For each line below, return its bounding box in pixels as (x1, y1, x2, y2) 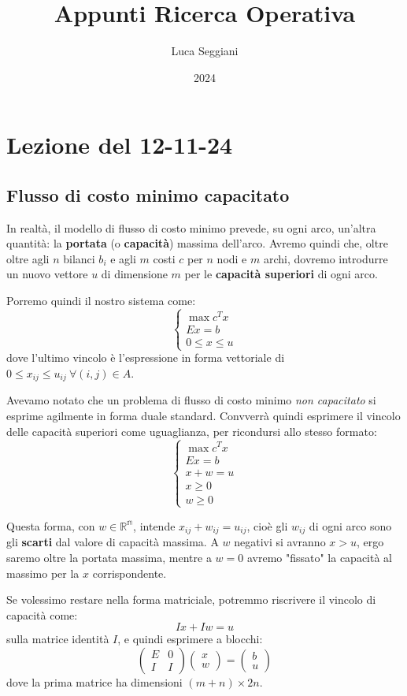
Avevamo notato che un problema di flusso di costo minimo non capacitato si (6, 392, 376, 408)
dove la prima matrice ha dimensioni (6, 673, 183, 690)
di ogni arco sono (309, 517, 392, 534)
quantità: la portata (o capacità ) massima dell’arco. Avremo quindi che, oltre (6, 235, 388, 251)
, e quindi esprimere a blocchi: (117, 631, 263, 647)
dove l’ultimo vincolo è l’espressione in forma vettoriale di (6, 349, 285, 366)
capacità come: (6, 606, 78, 623)
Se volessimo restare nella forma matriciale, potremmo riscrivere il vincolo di (6, 591, 376, 608)
